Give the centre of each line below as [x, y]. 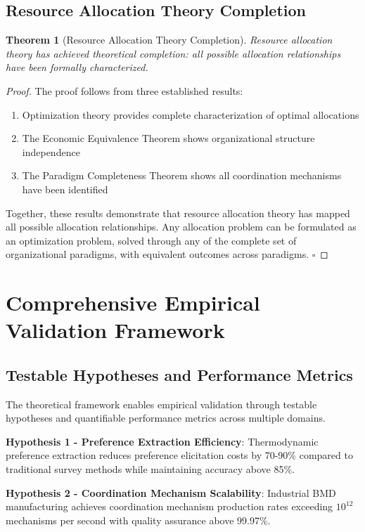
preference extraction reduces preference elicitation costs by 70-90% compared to [179, 455]
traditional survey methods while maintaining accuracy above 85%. [150, 469]
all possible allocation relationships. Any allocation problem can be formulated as [181, 227]
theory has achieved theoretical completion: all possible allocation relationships [173, 53]
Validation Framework [115, 330]
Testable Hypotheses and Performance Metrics [179, 374]
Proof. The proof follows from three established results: [124, 90]
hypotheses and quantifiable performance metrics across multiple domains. [166, 418]
